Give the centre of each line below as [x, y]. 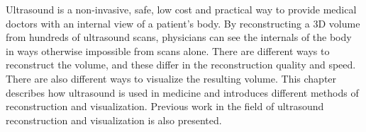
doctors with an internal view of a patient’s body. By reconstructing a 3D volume [183, 23]
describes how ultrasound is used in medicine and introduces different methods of [182, 92]
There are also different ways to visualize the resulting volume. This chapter [171, 78]
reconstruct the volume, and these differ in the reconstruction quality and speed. [181, 65]
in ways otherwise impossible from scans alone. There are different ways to [168, 50]
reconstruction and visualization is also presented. [114, 120]
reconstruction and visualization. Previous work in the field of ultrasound [165, 106]
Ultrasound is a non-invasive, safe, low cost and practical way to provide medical [181, 9]
